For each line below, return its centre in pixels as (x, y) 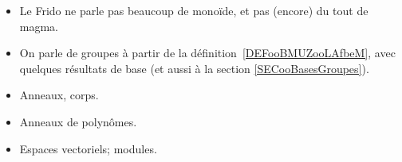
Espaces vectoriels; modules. (88, 148)
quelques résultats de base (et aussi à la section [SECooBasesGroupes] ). (194, 68)
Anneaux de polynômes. (78, 121)
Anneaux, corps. (59, 95)
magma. (39, 26)
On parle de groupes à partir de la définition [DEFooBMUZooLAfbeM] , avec (207, 53)
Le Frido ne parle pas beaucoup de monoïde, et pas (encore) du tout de (194, 10)
